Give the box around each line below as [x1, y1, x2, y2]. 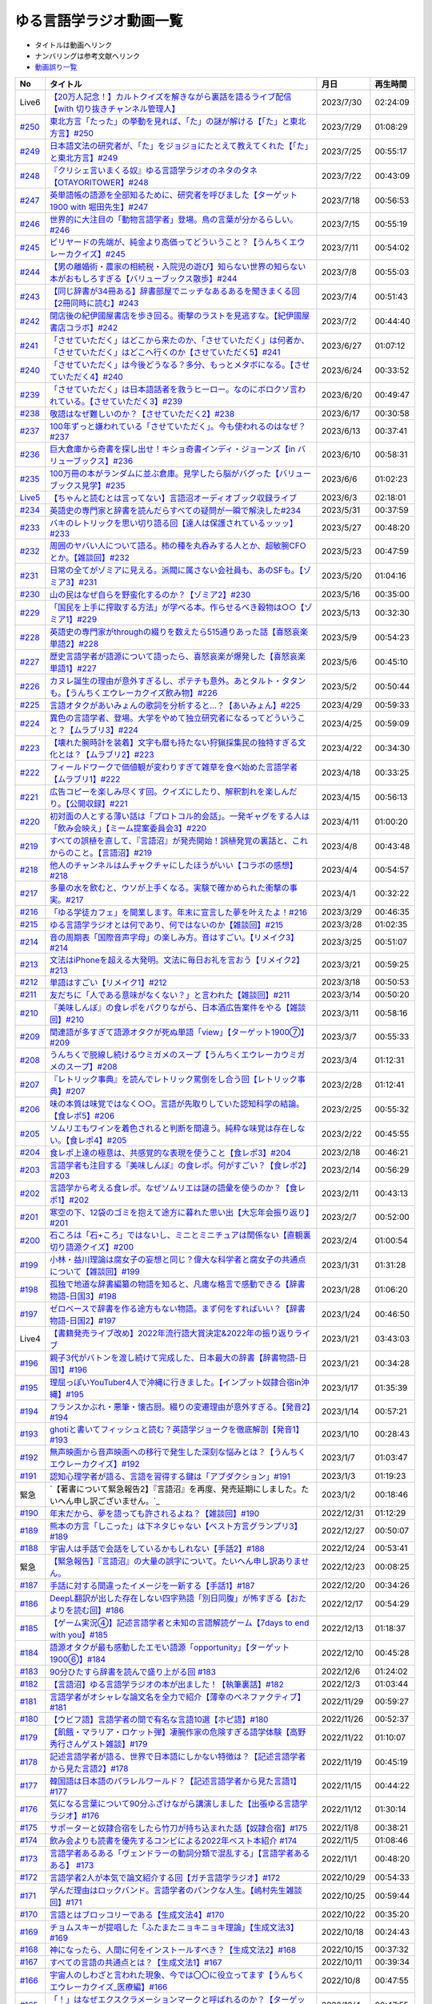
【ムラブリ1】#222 [49, 774, 121, 785]
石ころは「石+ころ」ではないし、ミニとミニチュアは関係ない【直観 [49, 1229, 303, 1240]
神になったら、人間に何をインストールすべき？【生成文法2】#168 [49, 1944, 297, 1955]
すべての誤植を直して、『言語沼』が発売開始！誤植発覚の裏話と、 [49, 834, 292, 846]
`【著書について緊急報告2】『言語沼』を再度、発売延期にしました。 [49, 1483, 302, 1494]
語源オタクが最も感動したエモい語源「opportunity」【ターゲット [49, 1642, 290, 1653]
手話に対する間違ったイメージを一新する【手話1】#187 [49, 1580, 255, 1591]
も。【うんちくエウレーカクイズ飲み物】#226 [49, 687, 218, 698]
